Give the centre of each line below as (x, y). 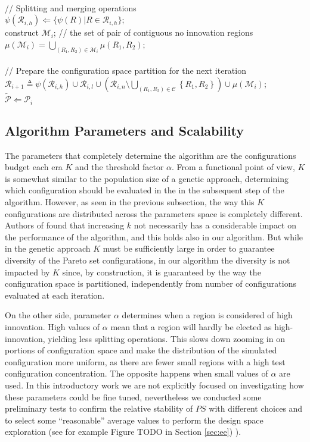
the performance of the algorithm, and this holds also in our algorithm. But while (154, 236)
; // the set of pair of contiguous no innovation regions (153, 32)
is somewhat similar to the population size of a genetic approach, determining (147, 178)
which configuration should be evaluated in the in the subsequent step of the (145, 190)
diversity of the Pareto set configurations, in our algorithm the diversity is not (148, 260)
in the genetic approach (48, 248)
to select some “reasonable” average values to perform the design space (134, 420)
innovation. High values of (52, 327)
